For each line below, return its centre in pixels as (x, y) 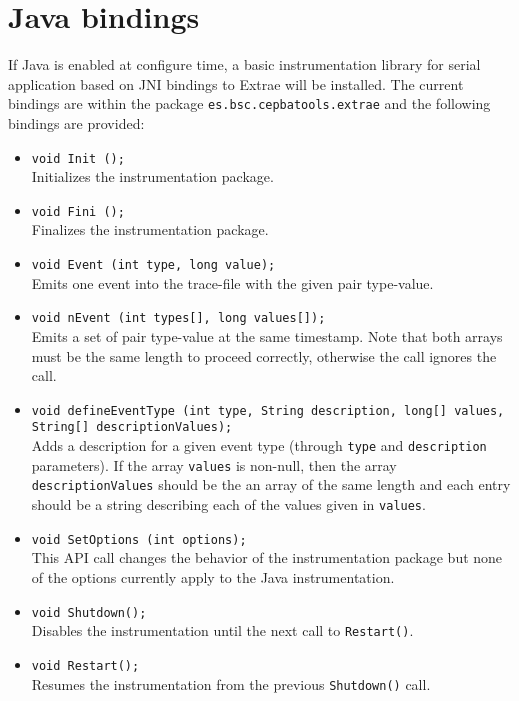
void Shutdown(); (89, 612)
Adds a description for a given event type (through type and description (259, 445)
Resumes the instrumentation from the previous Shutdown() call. (231, 683)
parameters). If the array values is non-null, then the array (214, 464)
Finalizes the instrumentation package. (150, 229)
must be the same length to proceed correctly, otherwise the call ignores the (264, 355)
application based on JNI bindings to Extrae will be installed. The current (236, 83)
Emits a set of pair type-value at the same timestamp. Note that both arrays (267, 335)
